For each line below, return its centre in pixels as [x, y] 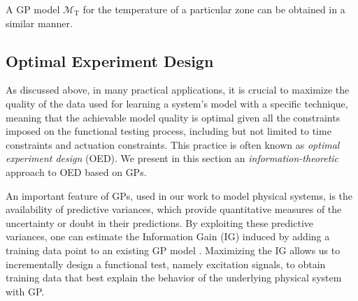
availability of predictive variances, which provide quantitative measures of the [174, 209]
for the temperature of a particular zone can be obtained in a [214, 9]
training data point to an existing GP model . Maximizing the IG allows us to [173, 250]
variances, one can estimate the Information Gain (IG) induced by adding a [168, 236]
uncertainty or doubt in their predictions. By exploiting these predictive [160, 222]
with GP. [25, 291]
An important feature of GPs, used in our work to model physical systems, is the [179, 195]
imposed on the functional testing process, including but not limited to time [169, 131]
